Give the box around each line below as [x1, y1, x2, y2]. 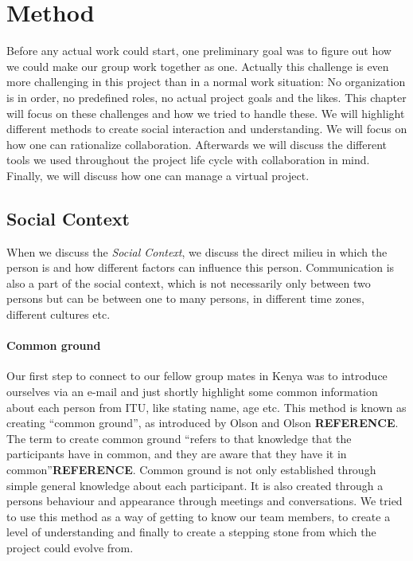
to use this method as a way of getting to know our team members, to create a [6, 508, 391, 524]
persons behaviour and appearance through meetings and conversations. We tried [6, 492, 403, 509]
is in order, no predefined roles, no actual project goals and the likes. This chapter [6, 88, 407, 105]
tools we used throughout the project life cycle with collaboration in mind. [6, 151, 370, 168]
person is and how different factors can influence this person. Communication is [6, 259, 395, 276]
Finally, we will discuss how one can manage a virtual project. [6, 167, 310, 183]
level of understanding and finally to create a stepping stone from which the [6, 524, 376, 540]
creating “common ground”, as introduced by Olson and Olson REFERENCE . [6, 414, 399, 431]
